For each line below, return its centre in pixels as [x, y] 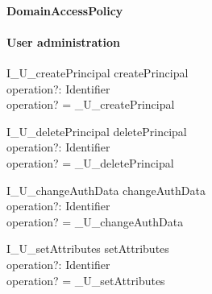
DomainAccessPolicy [65, 10]
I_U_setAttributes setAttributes [88, 248]
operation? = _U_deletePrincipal [90, 162]
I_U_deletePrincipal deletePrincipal [97, 131]
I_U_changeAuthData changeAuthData [106, 190]
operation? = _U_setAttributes [86, 280]
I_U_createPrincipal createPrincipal [98, 72]
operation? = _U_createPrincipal [91, 104]
